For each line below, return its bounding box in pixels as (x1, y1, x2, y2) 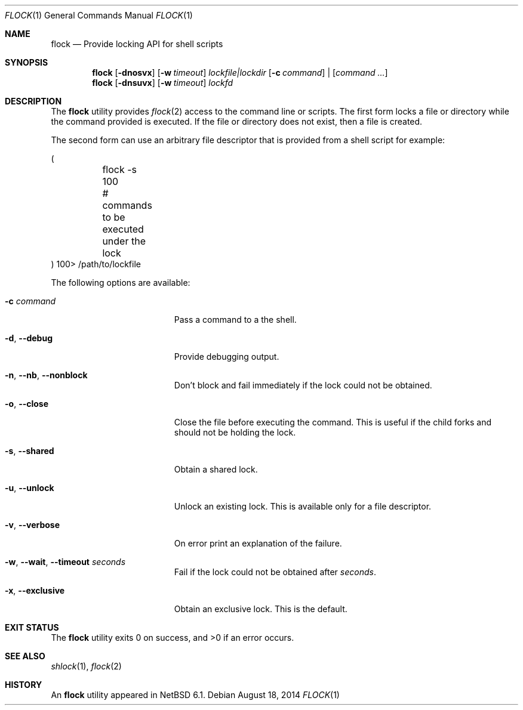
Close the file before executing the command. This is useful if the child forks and (174, 417, 492, 427)
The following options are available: (51, 277, 190, 288)
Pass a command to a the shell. (174, 314, 297, 325)
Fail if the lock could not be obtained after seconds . (174, 567, 376, 577)
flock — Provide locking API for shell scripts (51, 39, 223, 49)
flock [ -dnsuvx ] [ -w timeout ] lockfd (92, 78, 233, 88)
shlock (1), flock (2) (51, 661, 122, 671)
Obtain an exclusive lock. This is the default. (174, 604, 347, 614)
